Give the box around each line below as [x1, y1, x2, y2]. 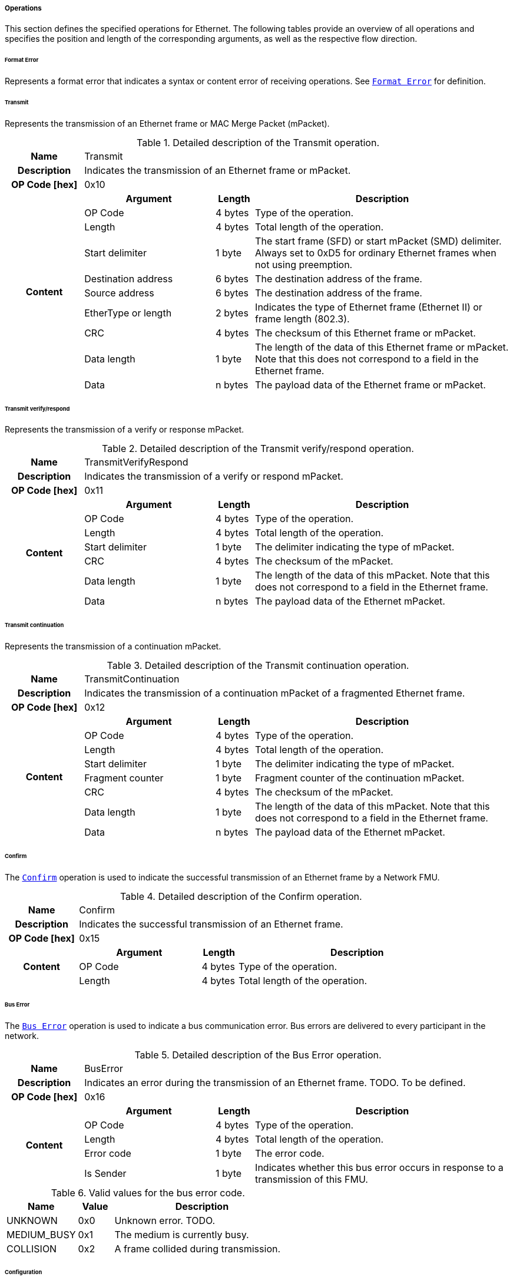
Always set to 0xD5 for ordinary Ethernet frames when [255, 246, 497, 259]
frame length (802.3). [255, 312, 350, 325]
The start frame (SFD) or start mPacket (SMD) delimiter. [255, 235, 502, 247]
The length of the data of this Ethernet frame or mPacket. [255, 341, 509, 353]
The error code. [255, 1147, 325, 1159]
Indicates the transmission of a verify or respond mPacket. [84, 470, 343, 483]
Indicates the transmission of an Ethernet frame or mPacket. [84, 164, 351, 176]
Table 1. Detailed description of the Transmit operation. [136, 136, 379, 149]
